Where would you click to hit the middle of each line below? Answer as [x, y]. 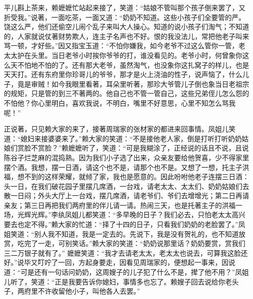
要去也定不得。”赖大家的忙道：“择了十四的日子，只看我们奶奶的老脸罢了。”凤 [125, 224]
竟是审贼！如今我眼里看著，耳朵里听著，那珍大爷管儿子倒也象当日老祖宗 [133, 84]
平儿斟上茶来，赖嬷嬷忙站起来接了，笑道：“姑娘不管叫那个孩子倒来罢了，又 [125, 7]
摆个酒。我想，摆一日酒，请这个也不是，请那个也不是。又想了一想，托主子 [123, 167]
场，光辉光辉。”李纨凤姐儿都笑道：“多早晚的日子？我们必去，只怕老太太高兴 [125, 215]
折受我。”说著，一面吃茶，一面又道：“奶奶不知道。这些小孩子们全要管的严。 [125, 17]
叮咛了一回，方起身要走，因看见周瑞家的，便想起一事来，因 [133, 262]
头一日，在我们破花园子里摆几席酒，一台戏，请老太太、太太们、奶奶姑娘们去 [126, 186]
